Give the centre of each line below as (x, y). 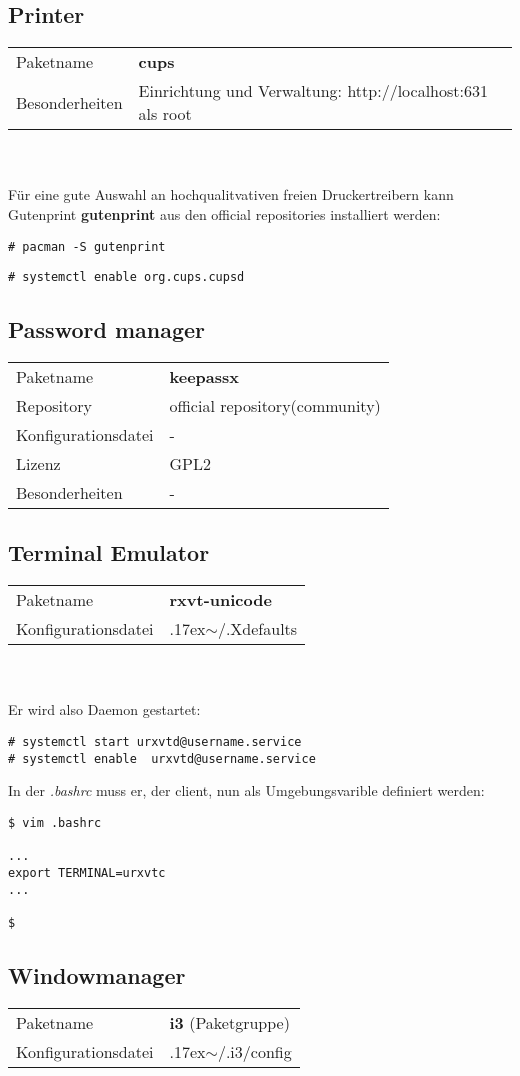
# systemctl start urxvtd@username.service (155, 742)
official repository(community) (275, 406)
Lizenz (38, 464)
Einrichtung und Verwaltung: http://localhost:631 (313, 91)
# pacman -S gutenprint (87, 246)
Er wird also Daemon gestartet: (104, 709)
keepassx (204, 377)
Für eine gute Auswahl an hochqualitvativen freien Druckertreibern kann (231, 194)
